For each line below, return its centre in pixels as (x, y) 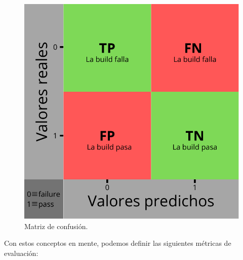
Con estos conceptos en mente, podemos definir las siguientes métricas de (118, 243)
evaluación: (21, 253)
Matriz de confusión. (56, 226)
